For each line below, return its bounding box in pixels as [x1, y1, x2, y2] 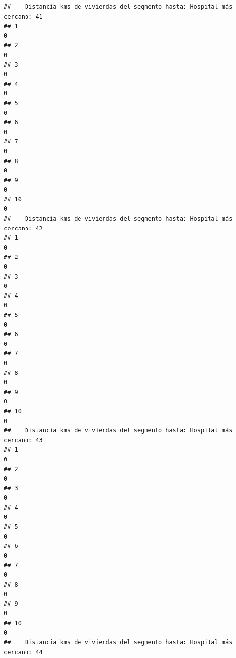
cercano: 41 [4, 13, 43, 20]
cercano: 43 [4, 436, 43, 444]
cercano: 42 [4, 225, 43, 232]
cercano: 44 [4, 648, 43, 656]
